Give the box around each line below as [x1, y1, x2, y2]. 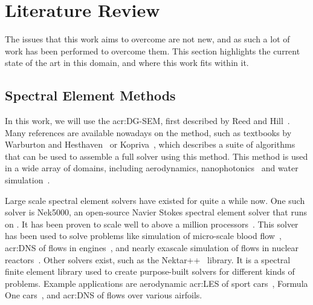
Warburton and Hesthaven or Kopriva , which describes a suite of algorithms [5, 138, 295, 151]
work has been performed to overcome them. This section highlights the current [5, 44, 300, 57]
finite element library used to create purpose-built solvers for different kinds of [5, 265, 295, 278]
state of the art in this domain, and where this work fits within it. [5, 56, 249, 69]
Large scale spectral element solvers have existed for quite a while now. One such [5, 194, 305, 206]
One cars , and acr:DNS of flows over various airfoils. [5, 289, 202, 301]
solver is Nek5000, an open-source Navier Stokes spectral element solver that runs [5, 206, 308, 218]
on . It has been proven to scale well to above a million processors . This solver [5, 217, 298, 230]
